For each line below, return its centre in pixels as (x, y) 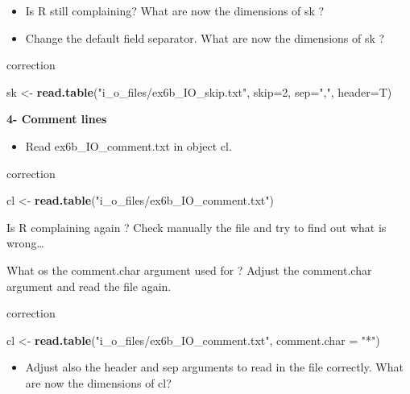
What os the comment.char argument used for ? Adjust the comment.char (189, 270)
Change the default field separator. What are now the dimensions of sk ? (205, 37)
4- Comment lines (57, 119)
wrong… (25, 243)
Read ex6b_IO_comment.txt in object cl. (128, 145)
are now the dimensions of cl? (98, 382)
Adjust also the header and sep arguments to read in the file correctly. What (214, 367)
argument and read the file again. (89, 286)
